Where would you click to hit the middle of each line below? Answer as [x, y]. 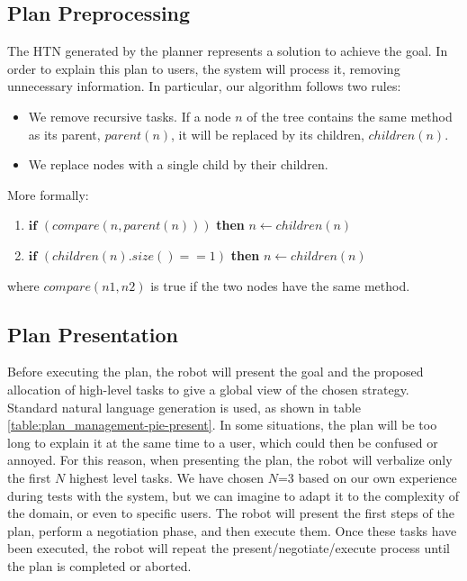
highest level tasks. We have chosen [166, 477]
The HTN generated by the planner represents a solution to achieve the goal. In [228, 51]
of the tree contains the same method [350, 116]
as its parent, [64, 134]
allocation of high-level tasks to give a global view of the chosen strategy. [208, 389]
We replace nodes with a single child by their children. [178, 164]
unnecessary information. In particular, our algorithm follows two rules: [204, 86]
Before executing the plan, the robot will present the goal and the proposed [216, 372]
